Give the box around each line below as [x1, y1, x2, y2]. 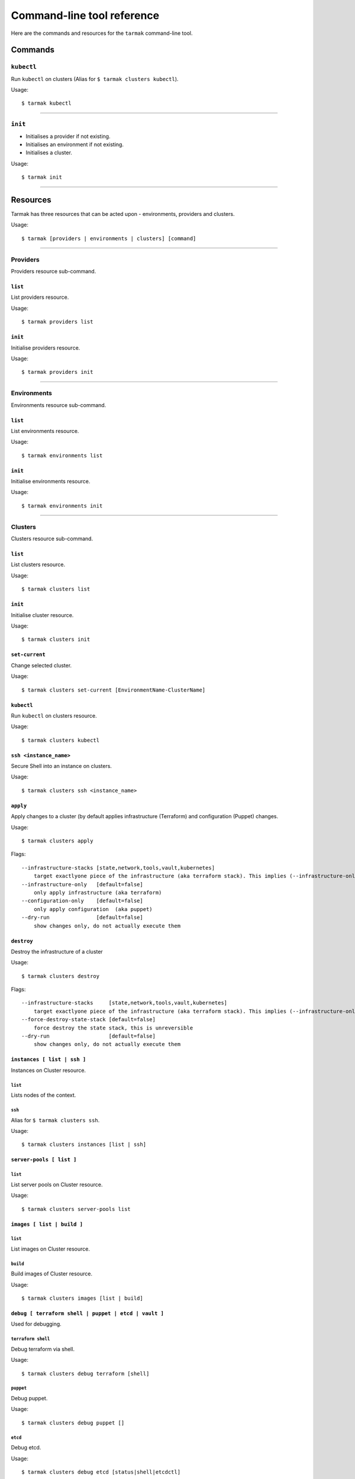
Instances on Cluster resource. [11, 1067, 86, 1074]
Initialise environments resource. [11, 478, 91, 485]
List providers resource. [11, 293, 69, 301]
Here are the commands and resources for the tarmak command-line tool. [11, 30, 193, 37]
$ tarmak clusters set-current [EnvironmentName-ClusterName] [21, 686, 206, 693]
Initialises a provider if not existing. [25, 133, 111, 140]
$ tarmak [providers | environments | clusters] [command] [21, 235, 196, 242]
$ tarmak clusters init [21, 636, 91, 643]
